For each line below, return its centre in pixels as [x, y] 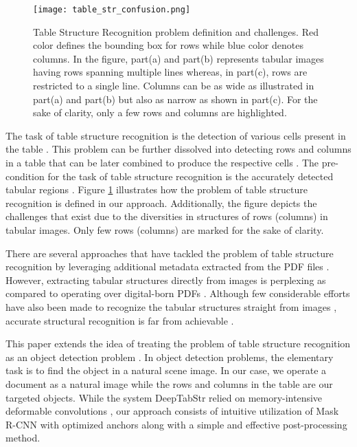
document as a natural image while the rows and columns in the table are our [169, 383]
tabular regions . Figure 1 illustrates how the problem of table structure [157, 189]
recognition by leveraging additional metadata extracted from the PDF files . [168, 266]
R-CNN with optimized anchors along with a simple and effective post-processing [176, 424]
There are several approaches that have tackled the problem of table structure [170, 253]
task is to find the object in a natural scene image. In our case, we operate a [166, 370]
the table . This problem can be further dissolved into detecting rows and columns [178, 149]
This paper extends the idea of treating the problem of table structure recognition [178, 344]
